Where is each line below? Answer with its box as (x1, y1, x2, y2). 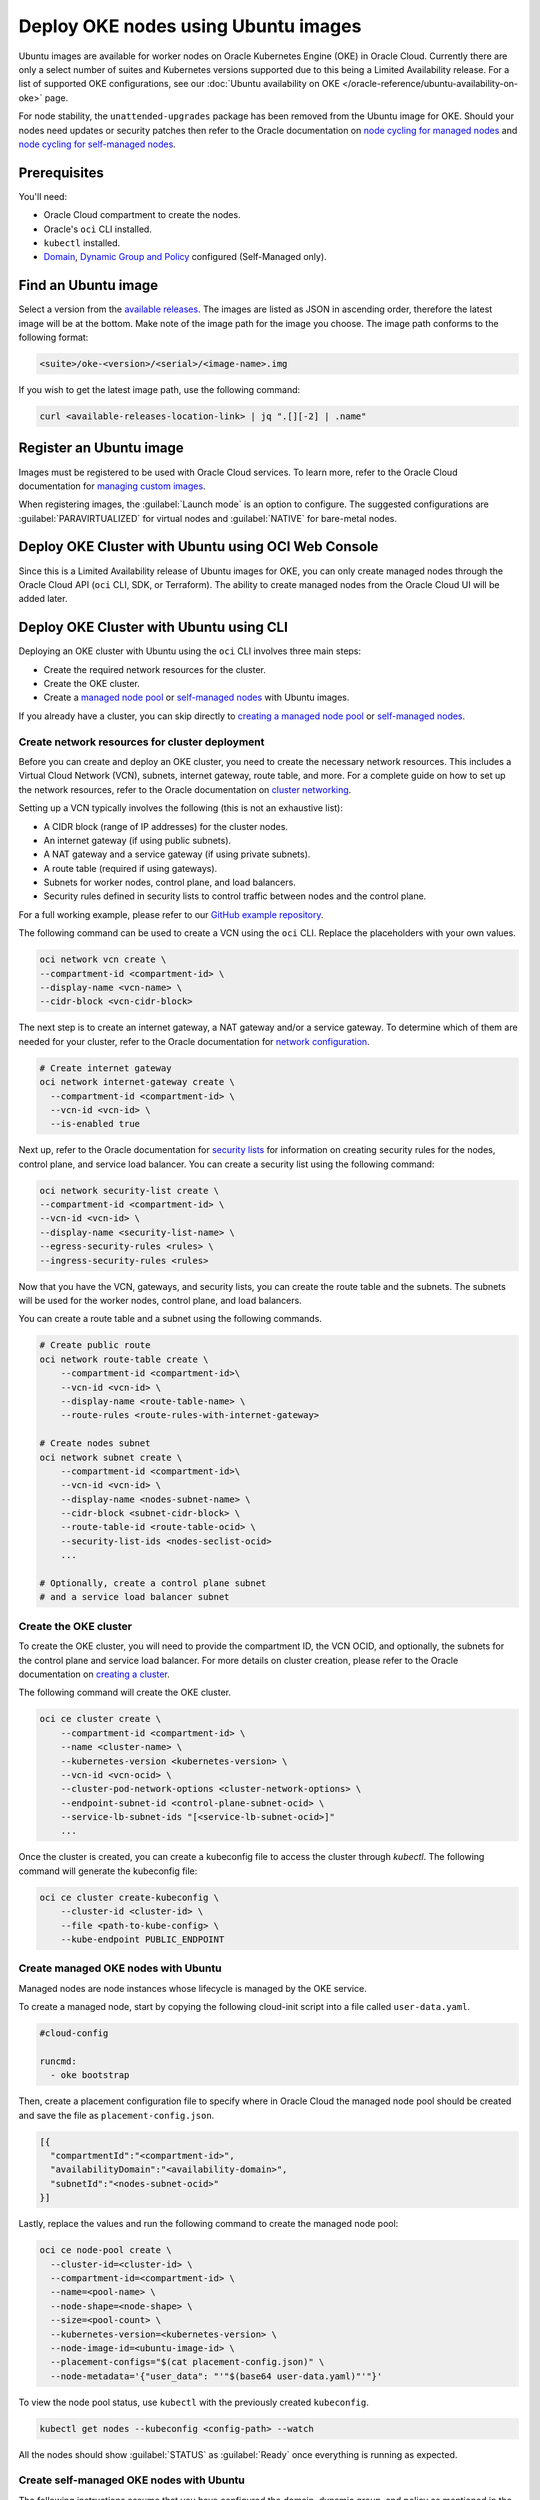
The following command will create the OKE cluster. (18, 1686, 232, 1699)
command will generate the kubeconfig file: (18, 1865, 198, 1877)
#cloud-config (39, 2028, 109, 2039)
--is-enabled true (50, 1118, 140, 1130)
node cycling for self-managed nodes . (18, 138, 177, 150)
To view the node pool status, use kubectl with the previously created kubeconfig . (18, 2396, 370, 2408)
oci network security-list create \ (39, 1185, 220, 1196)
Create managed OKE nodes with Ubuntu (18, 1961, 222, 1975)
